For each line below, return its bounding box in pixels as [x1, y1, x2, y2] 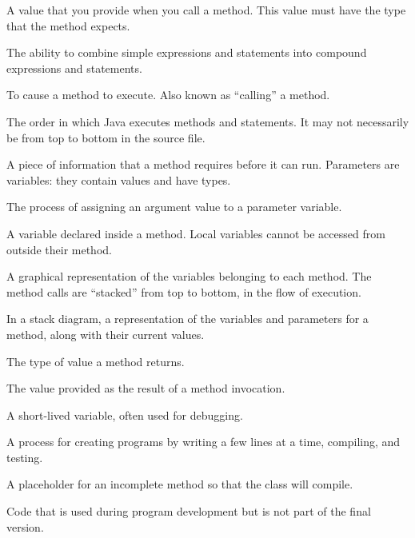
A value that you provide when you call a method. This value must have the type [6, 2, 406, 18]
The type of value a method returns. [6, 353, 185, 369]
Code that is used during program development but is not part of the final [6, 503, 371, 520]
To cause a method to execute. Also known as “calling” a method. [6, 86, 330, 103]
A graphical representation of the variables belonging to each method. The [6, 268, 372, 285]
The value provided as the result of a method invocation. [6, 380, 285, 397]
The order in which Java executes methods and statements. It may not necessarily [6, 113, 409, 130]
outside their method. [6, 241, 112, 257]
